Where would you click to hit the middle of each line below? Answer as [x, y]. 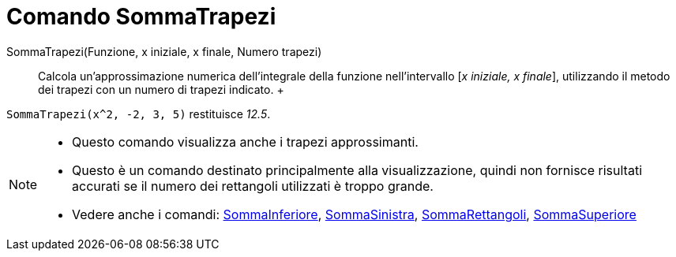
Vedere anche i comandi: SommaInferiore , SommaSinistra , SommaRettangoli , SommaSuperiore [354, 214]
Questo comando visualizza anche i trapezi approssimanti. [245, 142]
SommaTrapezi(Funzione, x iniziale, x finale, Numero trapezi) [164, 51]
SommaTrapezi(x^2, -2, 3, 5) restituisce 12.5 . [139, 114]
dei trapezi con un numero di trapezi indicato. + [161, 89]
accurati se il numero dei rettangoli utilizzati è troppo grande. [253, 186]
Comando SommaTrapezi [141, 17]
